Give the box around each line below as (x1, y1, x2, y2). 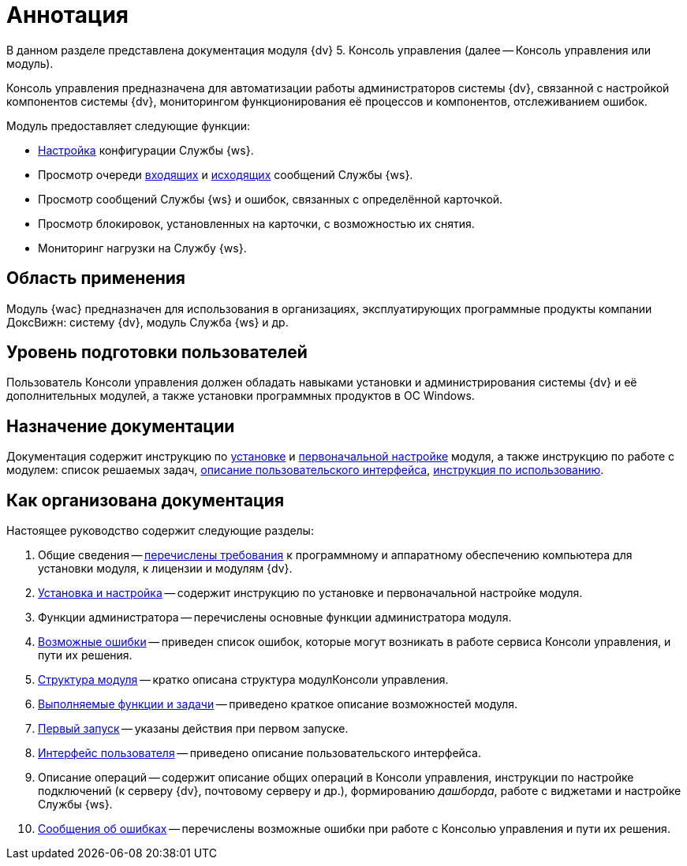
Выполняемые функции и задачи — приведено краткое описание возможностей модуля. (38, 697, 518, 711)
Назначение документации (6, 416, 235, 436)
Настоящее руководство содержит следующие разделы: (6, 524, 314, 538)
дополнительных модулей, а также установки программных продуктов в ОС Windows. (6, 389, 475, 403)
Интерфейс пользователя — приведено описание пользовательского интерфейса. (38, 746, 481, 760)
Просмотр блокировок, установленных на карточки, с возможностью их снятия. (38, 216, 475, 230)
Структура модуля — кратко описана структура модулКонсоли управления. (38, 673, 449, 687)
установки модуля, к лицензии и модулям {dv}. (38, 562, 293, 576)
